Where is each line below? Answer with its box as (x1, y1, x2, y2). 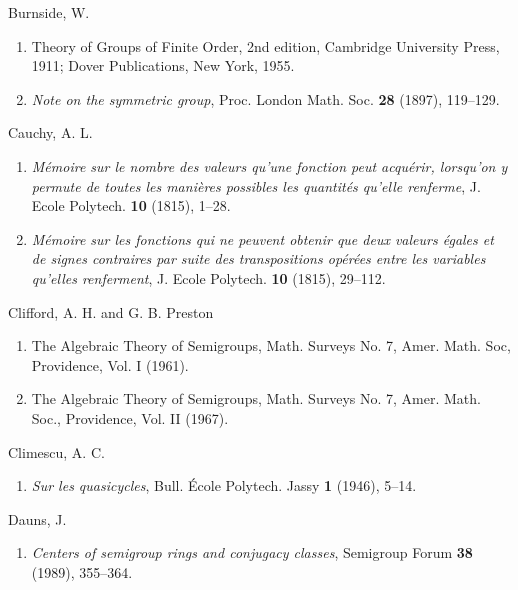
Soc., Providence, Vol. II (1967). (31, 407, 229, 428)
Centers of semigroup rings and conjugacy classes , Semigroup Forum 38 (31, 542, 473, 563)
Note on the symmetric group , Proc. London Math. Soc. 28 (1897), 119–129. (31, 88, 500, 109)
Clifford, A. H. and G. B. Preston (8, 301, 214, 322)
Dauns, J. (8, 508, 67, 529)
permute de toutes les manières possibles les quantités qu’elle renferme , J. (31, 175, 481, 196)
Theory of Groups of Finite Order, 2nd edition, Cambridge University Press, (31, 35, 500, 56)
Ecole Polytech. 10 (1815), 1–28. (31, 195, 231, 216)
